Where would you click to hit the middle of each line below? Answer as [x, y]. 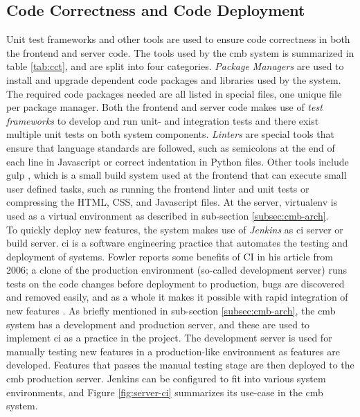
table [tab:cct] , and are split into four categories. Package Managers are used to [175, 66]
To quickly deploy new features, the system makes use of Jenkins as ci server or [175, 229]
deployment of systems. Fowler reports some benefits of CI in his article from [170, 256]
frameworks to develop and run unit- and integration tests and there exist [163, 120]
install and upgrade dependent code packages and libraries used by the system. [174, 79]
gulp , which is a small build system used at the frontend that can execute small [177, 175]
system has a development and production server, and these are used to [158, 324]
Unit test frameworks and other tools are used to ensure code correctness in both [178, 39]
